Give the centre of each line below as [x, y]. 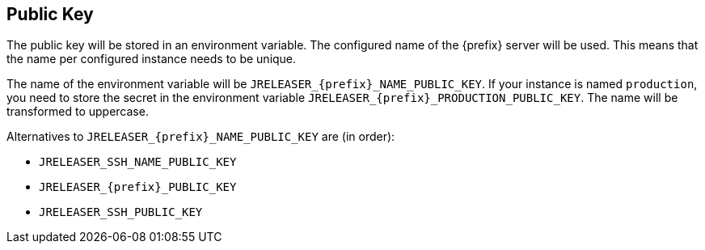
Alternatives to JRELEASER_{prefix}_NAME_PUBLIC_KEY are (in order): [201, 137]
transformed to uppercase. [78, 112]
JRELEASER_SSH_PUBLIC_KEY [121, 212]
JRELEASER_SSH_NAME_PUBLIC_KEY [138, 162]
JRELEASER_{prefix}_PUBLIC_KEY [138, 187]
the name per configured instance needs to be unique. [152, 59]
